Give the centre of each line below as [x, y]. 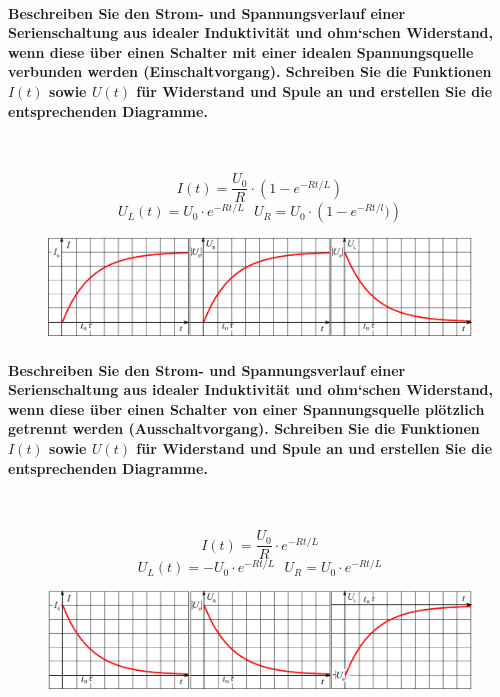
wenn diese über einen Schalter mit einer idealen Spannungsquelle [241, 51]
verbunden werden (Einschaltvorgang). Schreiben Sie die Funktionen [250, 71]
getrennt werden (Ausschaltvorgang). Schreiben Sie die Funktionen [244, 428]
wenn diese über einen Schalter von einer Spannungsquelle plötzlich [246, 408]
